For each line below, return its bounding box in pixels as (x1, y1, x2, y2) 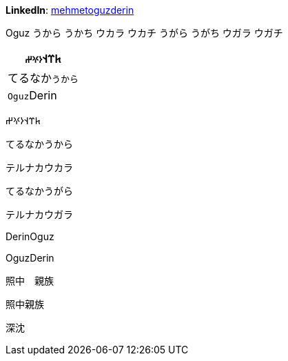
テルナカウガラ (6, 208, 73, 220)
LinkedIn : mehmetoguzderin (6, 4, 134, 16)
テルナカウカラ (6, 162, 73, 173)
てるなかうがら (6, 185, 73, 197)
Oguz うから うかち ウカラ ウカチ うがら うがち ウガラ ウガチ (6, 27, 283, 39)
